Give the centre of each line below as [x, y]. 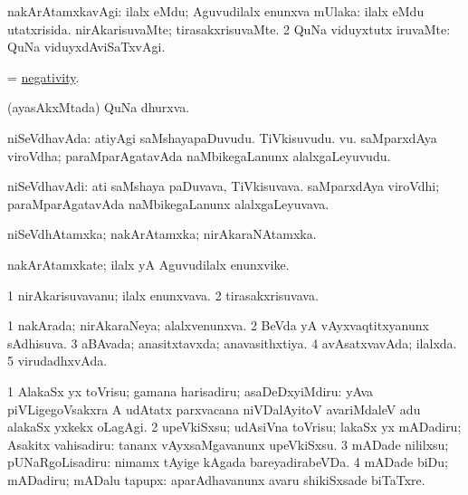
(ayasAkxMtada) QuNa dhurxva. [99, 107]
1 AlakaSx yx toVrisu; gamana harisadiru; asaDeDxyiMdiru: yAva [191, 390]
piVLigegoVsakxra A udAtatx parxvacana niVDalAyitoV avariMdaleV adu [214, 409]
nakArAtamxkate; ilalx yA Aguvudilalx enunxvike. [148, 264]
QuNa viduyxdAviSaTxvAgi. [86, 47]
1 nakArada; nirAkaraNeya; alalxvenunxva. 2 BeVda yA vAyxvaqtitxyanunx [218, 325]
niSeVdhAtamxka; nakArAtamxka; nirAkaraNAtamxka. [162, 234]
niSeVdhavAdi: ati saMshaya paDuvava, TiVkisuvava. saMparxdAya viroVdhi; [224, 186]
